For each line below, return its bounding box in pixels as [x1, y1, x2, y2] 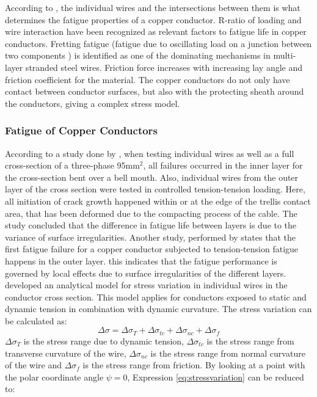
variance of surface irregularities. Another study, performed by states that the [5, 230, 296, 243]
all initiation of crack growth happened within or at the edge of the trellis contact [5, 194, 311, 207]
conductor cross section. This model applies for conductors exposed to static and [5, 290, 307, 303]
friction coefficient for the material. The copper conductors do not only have [5, 73, 290, 86]
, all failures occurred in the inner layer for [143, 159, 303, 172]
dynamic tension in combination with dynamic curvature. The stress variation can [5, 302, 312, 315]
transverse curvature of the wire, [5, 346, 126, 359]
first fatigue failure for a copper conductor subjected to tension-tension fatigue [5, 242, 299, 255]
